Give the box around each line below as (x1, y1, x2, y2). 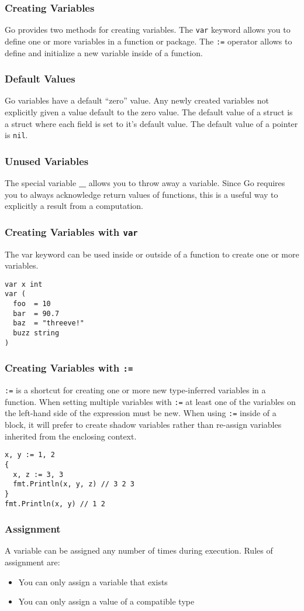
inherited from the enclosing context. (5, 430, 137, 442)
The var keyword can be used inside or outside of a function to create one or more (5, 248, 299, 260)
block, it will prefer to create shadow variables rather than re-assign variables (5, 418, 282, 431)
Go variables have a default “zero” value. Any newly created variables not (5, 94, 269, 107)
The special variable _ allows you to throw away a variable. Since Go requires (5, 177, 285, 188)
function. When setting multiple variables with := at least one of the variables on (5, 395, 296, 407)
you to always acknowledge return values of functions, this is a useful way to (5, 188, 278, 200)
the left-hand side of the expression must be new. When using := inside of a (5, 407, 277, 419)
